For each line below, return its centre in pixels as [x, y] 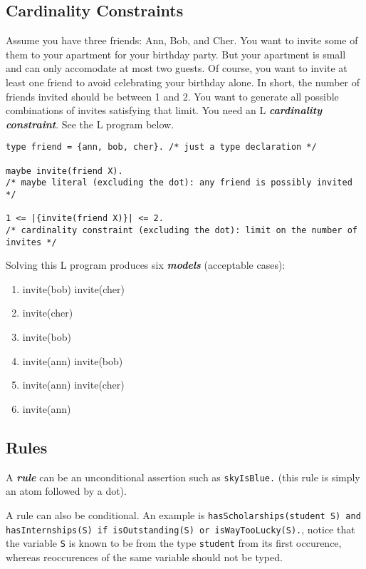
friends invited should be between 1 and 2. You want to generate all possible [172, 96]
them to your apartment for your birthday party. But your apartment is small [176, 54]
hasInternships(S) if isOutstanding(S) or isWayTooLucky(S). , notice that [181, 529]
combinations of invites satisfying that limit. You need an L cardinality [164, 110]
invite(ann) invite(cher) [73, 385]
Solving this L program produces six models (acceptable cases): [146, 265]
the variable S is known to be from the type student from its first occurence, [174, 543]
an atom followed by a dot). [66, 491]
